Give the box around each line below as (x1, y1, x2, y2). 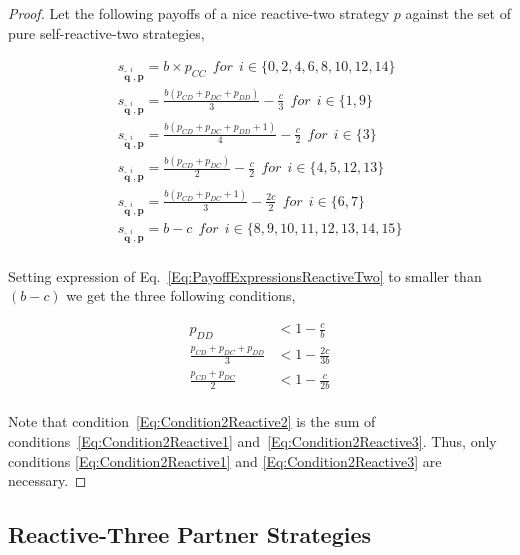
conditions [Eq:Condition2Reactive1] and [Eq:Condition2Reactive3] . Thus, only (8, 430, 497, 451)
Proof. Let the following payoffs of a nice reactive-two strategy (8, 3, 390, 23)
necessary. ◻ (8, 470, 87, 491)
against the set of (405, 3, 511, 23)
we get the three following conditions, (66, 285, 296, 306)
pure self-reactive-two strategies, (8, 22, 205, 43)
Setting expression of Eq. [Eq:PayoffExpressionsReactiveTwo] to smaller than (8, 265, 482, 286)
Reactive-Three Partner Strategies (8, 519, 372, 550)
